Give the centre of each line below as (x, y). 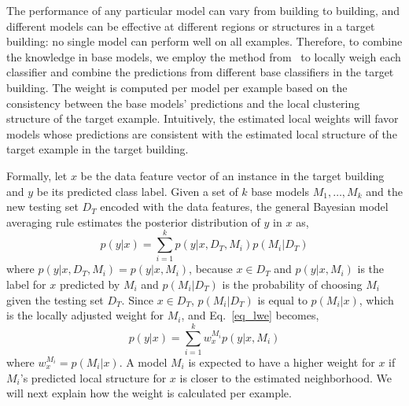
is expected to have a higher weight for (282, 362)
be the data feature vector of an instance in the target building (232, 175)
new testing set (42, 207)
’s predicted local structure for (93, 377)
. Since (138, 299)
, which (376, 299)
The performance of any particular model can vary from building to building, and (203, 10)
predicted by (90, 284)
